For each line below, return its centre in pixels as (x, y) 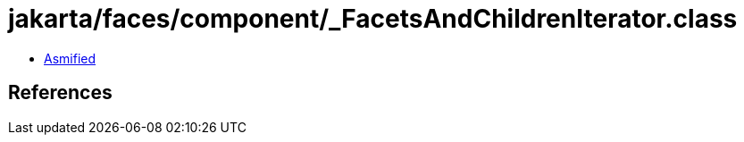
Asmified (70, 58)
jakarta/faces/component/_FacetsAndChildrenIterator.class (373, 19)
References (60, 93)
